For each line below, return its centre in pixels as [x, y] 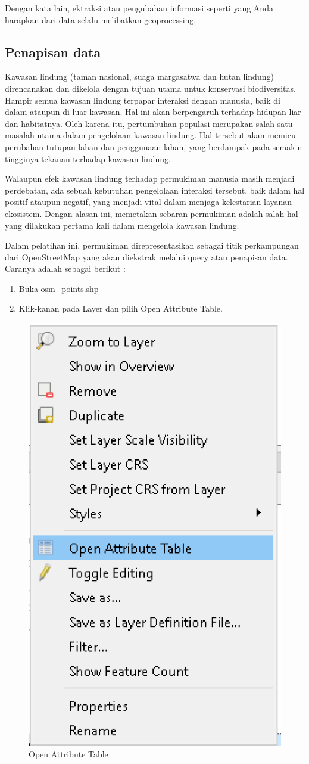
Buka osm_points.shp [59, 288]
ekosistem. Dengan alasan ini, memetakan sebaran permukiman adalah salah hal [152, 213]
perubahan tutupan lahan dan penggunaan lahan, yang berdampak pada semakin [154, 146]
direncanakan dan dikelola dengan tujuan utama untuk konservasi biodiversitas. [150, 88]
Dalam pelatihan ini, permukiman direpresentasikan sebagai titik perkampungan [152, 245]
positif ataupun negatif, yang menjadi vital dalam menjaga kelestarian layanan [149, 202]
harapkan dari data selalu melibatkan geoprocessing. [101, 19]
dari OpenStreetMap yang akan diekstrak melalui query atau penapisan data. [146, 257]
